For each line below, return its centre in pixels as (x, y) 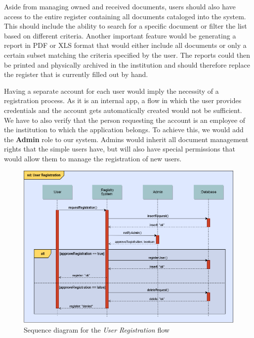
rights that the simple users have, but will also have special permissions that (120, 149)
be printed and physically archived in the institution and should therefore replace (127, 64)
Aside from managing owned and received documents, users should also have (120, 6)
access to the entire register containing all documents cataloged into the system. (125, 16)
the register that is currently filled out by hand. (76, 74)
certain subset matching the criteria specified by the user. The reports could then (127, 55)
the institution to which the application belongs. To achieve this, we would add (124, 130)
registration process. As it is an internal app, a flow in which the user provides (123, 100)
